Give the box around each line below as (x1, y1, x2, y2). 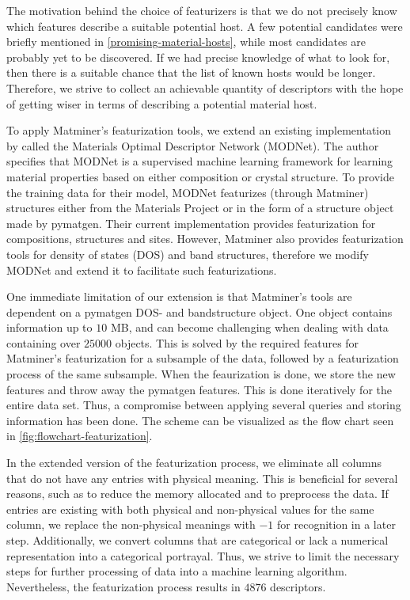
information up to (6, 319, 93, 336)
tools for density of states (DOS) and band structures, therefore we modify (6, 245, 369, 262)
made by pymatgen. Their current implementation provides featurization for (6, 215, 376, 231)
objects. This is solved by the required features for (115, 334, 359, 351)
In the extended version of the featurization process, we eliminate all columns (6, 454, 382, 471)
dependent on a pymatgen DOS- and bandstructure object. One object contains (6, 303, 393, 320)
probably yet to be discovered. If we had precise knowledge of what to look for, (6, 48, 390, 65)
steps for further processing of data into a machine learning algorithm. (6, 563, 347, 579)
